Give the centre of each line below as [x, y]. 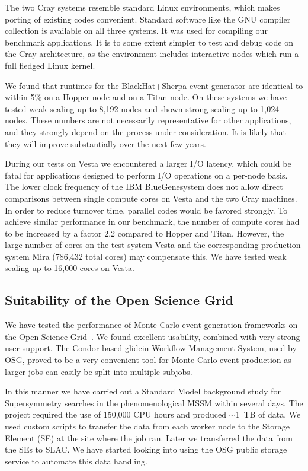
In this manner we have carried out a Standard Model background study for [143, 391]
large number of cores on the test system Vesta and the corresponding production [153, 245]
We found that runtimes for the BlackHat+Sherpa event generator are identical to [154, 85]
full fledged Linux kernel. [50, 65]
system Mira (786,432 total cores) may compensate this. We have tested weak [146, 256]
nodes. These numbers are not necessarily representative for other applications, [148, 120]
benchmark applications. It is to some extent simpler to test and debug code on [149, 42]
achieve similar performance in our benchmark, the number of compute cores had [152, 222]
